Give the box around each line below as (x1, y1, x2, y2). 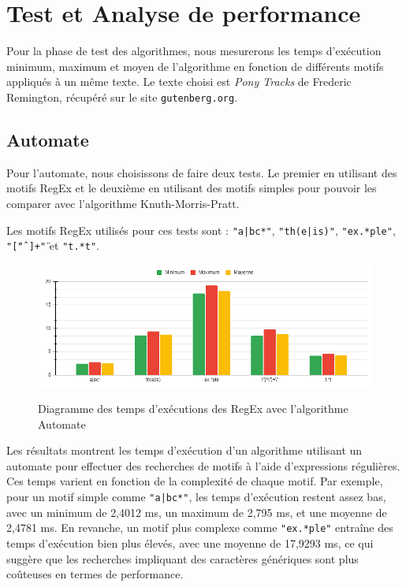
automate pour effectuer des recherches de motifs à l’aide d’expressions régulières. (6, 457, 400, 474)
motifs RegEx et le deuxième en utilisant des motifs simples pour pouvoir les (6, 180, 377, 196)
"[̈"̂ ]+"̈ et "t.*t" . (6, 237, 99, 254)
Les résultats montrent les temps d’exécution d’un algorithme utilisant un (6, 442, 363, 459)
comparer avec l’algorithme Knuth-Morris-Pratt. (6, 195, 240, 211)
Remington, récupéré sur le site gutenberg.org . (6, 88, 238, 105)
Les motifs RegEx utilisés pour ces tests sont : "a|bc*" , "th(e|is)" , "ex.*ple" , (6, 221, 396, 238)
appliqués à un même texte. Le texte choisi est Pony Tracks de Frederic (6, 73, 352, 90)
